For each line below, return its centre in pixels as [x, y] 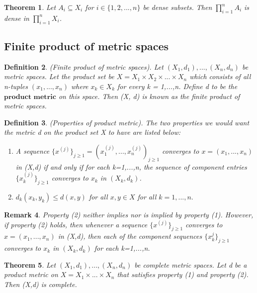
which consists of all [220, 76]
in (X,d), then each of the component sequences [130, 236]
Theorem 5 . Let [30, 264]
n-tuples [16, 86]
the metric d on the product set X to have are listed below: [92, 132]
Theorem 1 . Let [30, 7]
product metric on [31, 274]
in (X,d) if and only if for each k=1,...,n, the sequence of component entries [131, 166]
